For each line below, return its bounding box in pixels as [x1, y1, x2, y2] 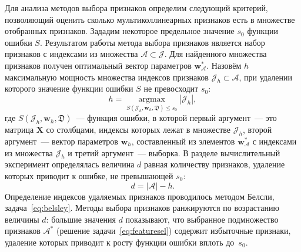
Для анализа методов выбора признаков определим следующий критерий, [5, 2, 268, 14]
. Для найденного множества [164, 48, 267, 60]
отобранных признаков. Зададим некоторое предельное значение [5, 25, 235, 37]
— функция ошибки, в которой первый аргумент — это [76, 112, 277, 124]
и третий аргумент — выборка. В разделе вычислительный [68, 146, 280, 159]
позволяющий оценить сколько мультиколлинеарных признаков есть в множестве [5, 13, 295, 25]
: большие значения [46, 213, 116, 225]
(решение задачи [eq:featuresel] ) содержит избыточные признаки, [56, 224, 291, 237]
